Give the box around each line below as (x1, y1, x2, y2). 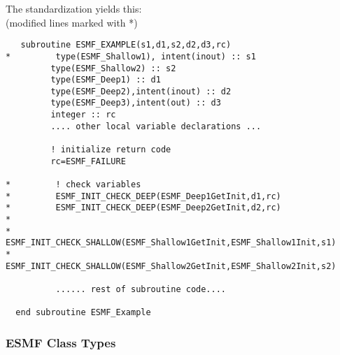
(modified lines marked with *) (6, 15, 138, 29)
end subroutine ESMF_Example (15, 307, 151, 318)
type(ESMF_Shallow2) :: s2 (50, 63, 176, 73)
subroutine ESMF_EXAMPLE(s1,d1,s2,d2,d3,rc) (20, 40, 232, 50)
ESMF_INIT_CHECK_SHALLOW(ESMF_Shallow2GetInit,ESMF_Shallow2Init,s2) (6, 261, 337, 271)
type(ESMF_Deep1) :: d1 (50, 75, 161, 85)
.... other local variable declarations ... (50, 121, 262, 131)
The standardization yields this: (6, 1, 142, 15)
